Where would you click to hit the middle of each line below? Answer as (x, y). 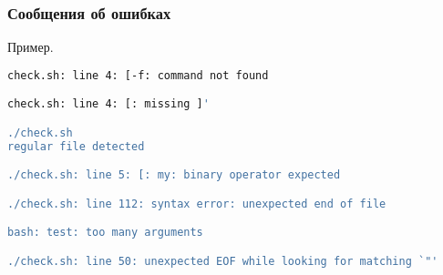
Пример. (31, 47)
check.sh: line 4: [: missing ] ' (108, 104)
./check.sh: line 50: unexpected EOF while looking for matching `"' (223, 261)
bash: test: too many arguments (105, 233)
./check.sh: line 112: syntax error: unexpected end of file (197, 204)
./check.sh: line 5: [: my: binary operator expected (174, 175)
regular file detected (76, 146)
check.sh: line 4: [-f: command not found (138, 75)
